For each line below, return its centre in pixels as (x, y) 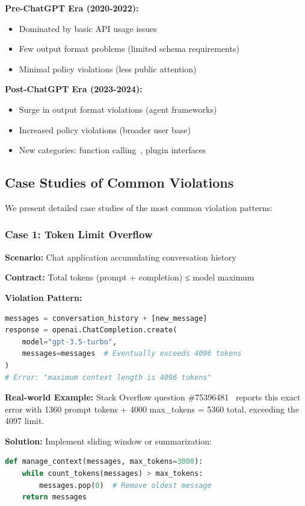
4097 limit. (25, 421)
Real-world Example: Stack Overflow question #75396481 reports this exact (153, 397)
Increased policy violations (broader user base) (105, 129)
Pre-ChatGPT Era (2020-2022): (72, 8)
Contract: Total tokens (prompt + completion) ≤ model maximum (130, 277)
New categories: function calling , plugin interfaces (112, 150)
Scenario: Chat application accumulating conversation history (121, 257)
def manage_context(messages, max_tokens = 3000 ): (104, 462)
